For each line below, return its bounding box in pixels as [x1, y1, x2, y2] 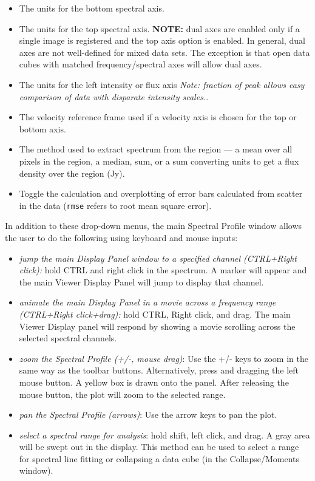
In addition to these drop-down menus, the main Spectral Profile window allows [5, 219, 302, 232]
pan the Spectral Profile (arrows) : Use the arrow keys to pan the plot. [19, 408, 277, 421]
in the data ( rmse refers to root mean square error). [19, 199, 212, 211]
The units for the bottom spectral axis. [19, 2, 164, 14]
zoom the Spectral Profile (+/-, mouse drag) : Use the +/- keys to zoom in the [19, 352, 308, 364]
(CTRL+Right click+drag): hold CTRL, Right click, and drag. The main [19, 307, 291, 320]
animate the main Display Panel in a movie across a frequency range [19, 296, 276, 309]
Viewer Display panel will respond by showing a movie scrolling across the [19, 319, 296, 332]
